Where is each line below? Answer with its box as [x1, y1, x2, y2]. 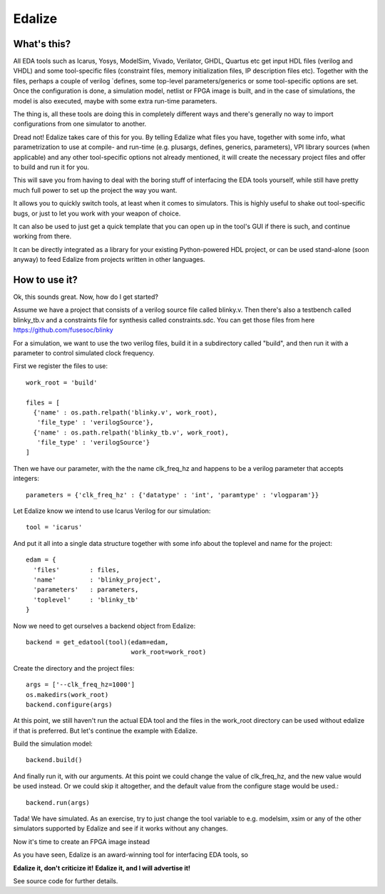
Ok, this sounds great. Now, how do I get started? [13, 293, 158, 301]
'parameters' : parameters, [33, 586, 139, 594]
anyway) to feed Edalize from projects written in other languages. [13, 255, 205, 264]
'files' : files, [33, 566, 120, 574]
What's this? [13, 38, 71, 50]
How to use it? [13, 273, 78, 285]
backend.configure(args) [26, 700, 113, 708]
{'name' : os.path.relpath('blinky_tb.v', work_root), [33, 428, 230, 437]
